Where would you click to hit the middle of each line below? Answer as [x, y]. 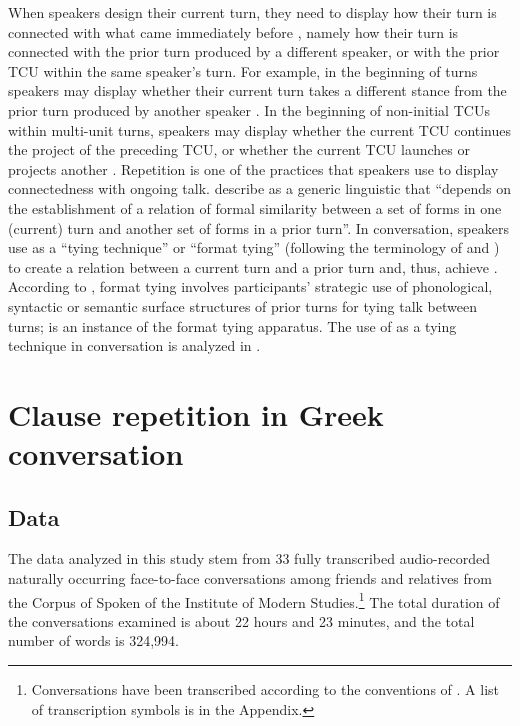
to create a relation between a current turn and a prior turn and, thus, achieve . [253, 266]
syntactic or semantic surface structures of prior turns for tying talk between [242, 305]
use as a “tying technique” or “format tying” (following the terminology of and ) [254, 247]
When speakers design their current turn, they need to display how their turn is [252, 12]
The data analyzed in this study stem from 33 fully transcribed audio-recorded [249, 558]
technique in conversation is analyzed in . [134, 345]
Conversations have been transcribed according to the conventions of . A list [265, 689]
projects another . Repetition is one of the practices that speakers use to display [253, 168]
